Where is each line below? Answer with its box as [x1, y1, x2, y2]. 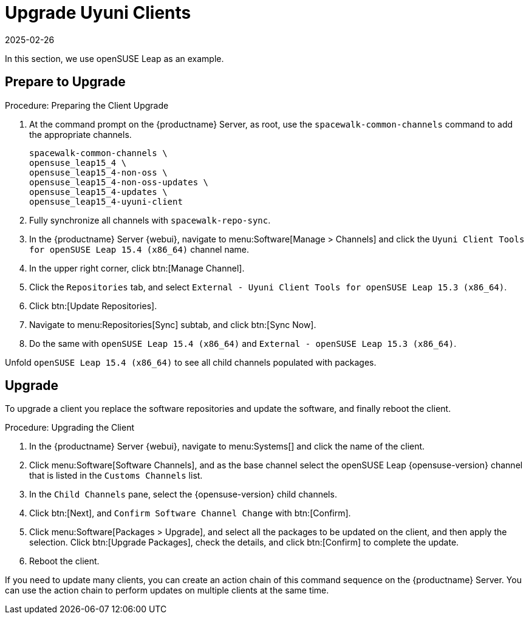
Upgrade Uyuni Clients [5, 2, 191, 23]
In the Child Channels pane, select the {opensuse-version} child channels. [29, 489, 337, 500]
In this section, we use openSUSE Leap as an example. [5, 53, 224, 64]
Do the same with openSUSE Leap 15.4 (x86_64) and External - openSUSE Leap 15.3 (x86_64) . [29, 338, 457, 349]
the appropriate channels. [29, 129, 132, 140]
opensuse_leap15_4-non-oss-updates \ [29, 177, 209, 187]
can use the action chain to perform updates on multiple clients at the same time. [5, 585, 329, 596]
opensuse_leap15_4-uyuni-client [29, 196, 183, 207]
